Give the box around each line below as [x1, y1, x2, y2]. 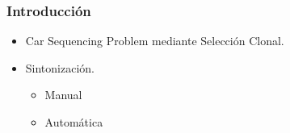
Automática [44, 114, 103, 130]
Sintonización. [25, 59, 95, 76]
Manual [44, 86, 82, 103]
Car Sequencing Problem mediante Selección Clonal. [25, 32, 284, 49]
